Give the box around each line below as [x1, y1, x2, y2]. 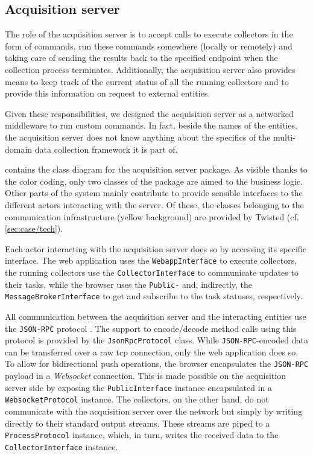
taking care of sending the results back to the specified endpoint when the [5, 51, 278, 64]
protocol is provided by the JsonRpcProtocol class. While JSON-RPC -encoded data [5, 334, 308, 346]
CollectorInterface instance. [5, 440, 118, 453]
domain [5, 142, 33, 155]
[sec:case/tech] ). [5, 222, 63, 235]
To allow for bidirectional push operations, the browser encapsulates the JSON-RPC [5, 357, 309, 370]
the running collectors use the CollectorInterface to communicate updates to [5, 266, 299, 278]
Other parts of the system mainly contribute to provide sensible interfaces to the [5, 186, 303, 199]
